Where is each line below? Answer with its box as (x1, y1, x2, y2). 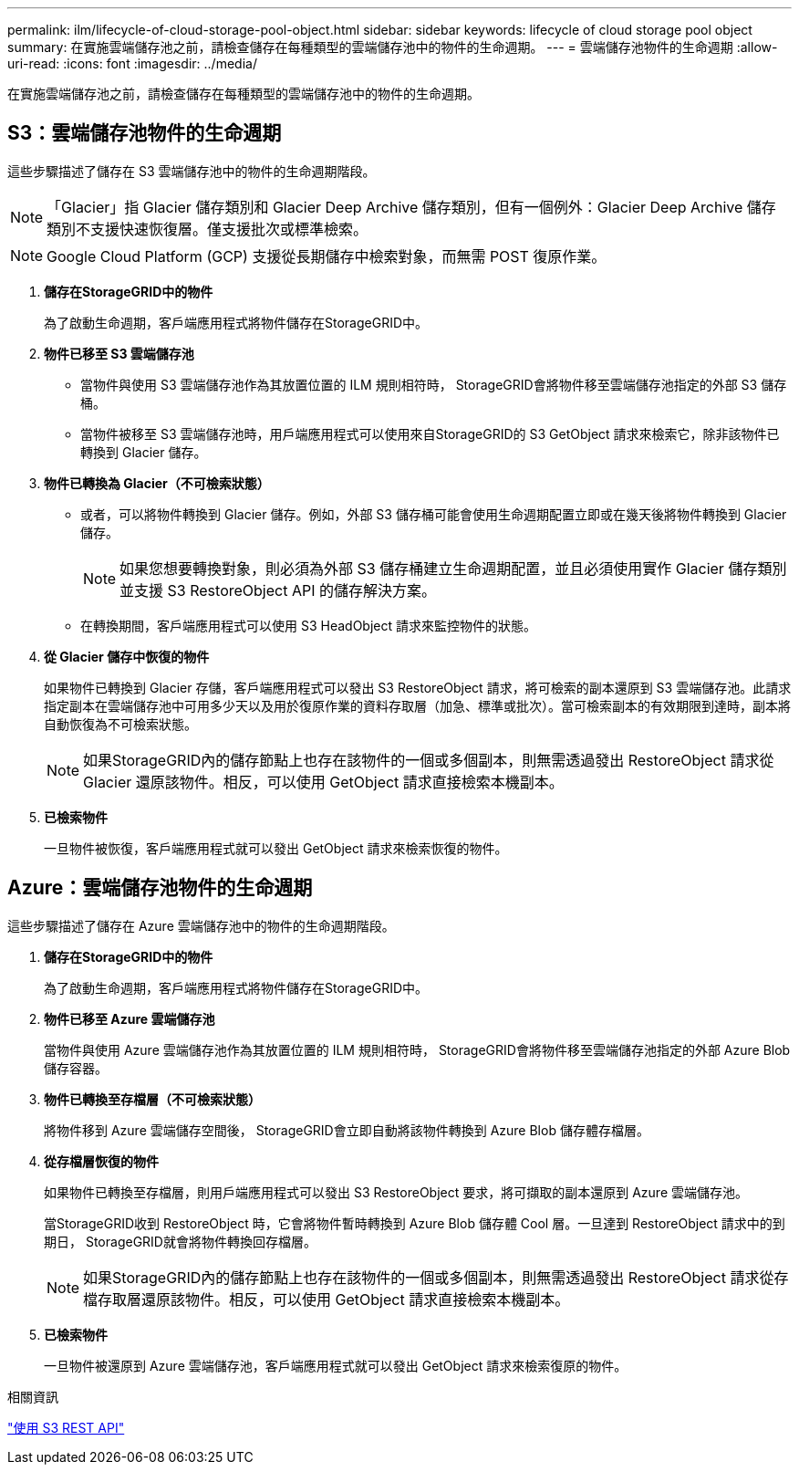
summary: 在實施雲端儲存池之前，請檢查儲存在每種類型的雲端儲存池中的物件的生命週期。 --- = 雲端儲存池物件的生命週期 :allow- (7, 39, 778, 55)
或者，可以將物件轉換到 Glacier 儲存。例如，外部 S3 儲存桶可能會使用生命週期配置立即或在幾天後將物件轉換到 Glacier (80, 506, 787, 522)
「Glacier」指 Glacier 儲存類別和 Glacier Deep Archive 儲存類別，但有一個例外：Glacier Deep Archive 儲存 (47, 197, 776, 216)
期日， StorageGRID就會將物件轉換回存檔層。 (44, 1233, 316, 1249)
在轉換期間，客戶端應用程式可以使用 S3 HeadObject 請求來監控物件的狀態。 (80, 617, 536, 633)
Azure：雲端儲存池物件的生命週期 (7, 876, 313, 900)
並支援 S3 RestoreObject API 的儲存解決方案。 (119, 580, 436, 600)
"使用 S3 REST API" (7, 1419, 125, 1435)
